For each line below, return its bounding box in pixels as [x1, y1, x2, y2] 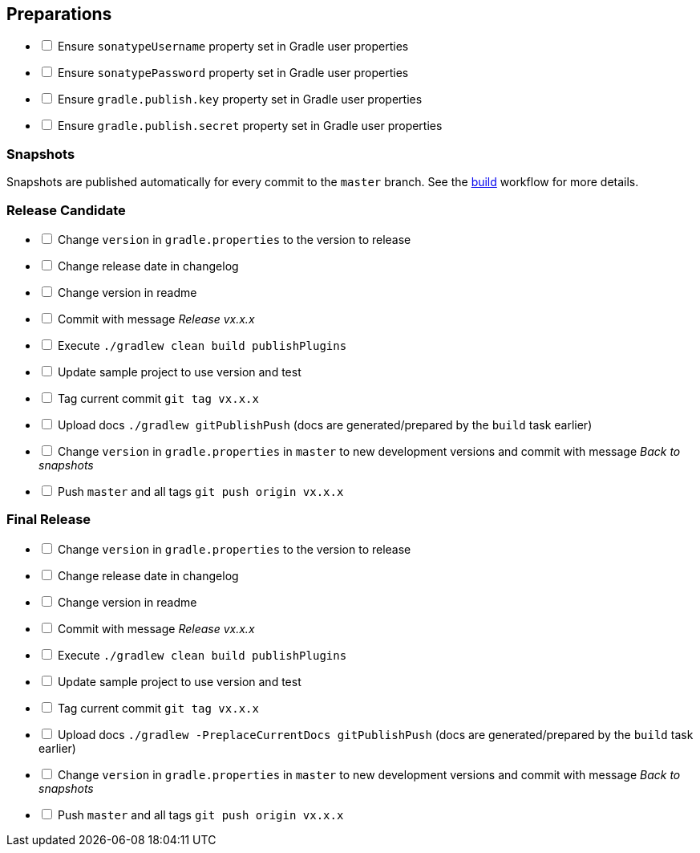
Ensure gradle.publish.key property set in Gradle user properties [57, 92, 423, 107]
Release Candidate [6, 201, 126, 218]
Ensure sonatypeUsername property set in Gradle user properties [57, 39, 409, 54]
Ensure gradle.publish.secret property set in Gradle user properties [57, 119, 443, 133]
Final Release [6, 511, 91, 528]
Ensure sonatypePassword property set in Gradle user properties [57, 66, 409, 80]
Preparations [6, 4, 112, 24]
